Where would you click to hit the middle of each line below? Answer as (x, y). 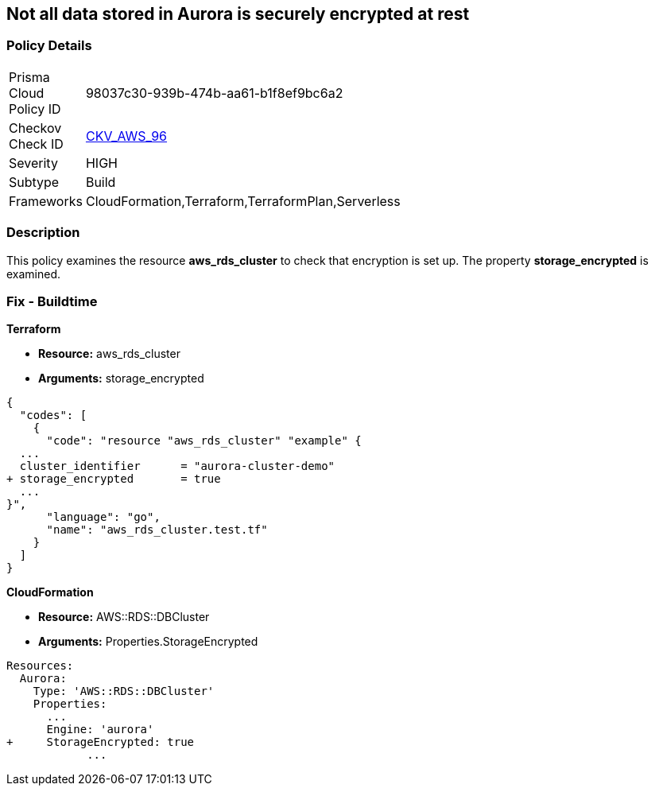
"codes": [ (53, 415)
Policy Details (49, 46)
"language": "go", (103, 517)
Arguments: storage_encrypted (121, 379)
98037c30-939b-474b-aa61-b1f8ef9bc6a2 (214, 93)
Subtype (34, 182)
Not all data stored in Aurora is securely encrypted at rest (238, 14)
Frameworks (46, 201)
